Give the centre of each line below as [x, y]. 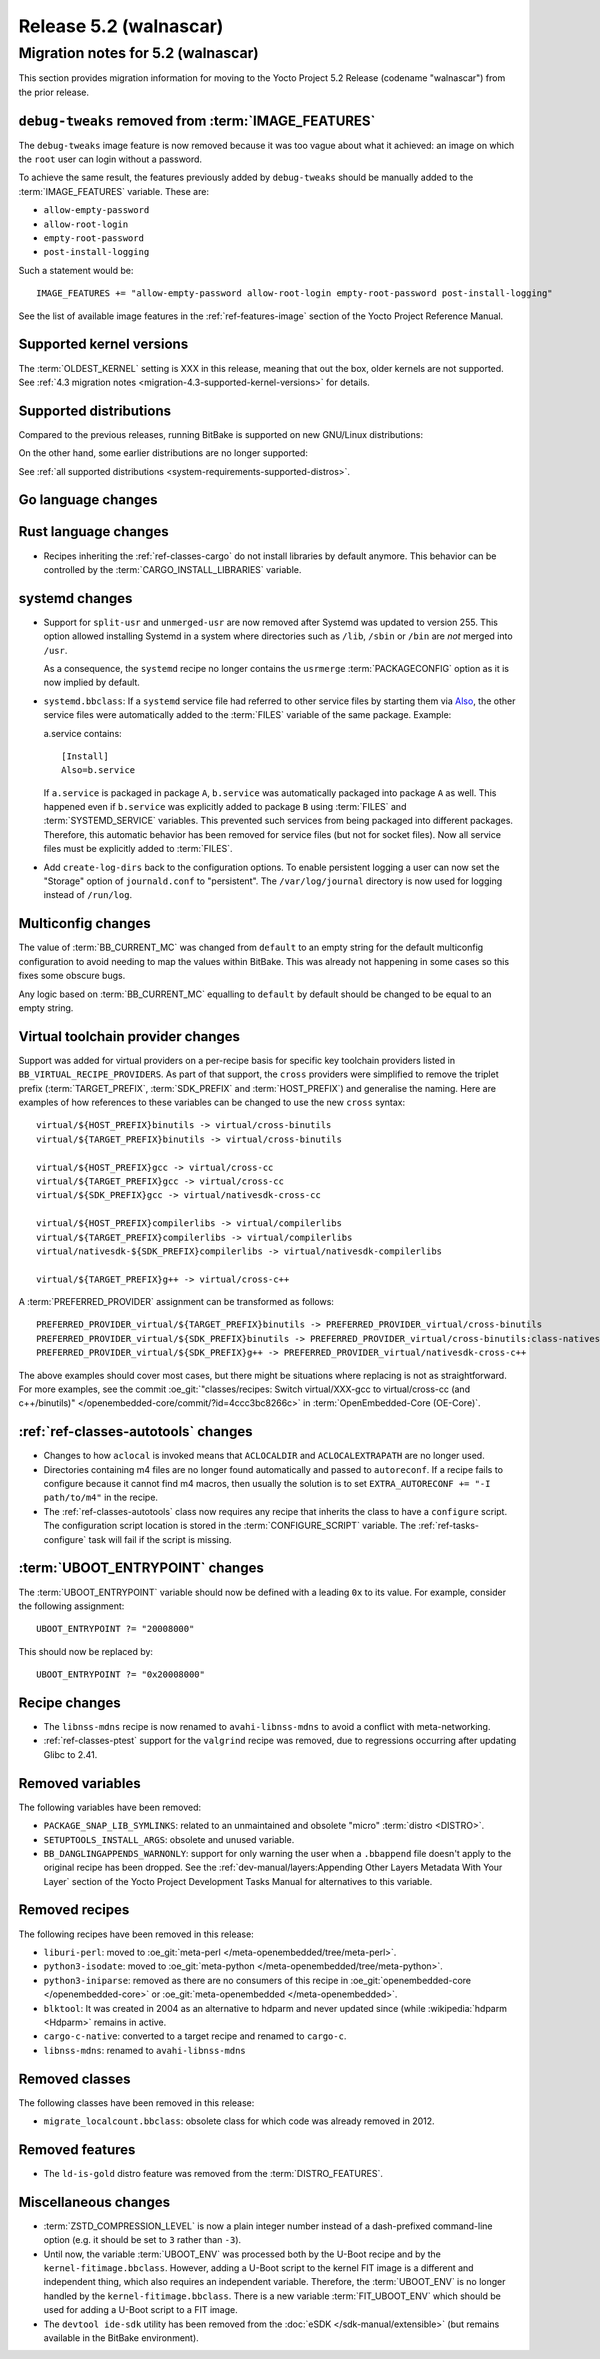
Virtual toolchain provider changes [129, 1036]
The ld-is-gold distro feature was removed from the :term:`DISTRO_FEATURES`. [213, 2173]
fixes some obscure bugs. [72, 976]
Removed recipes [74, 1910]
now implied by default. [91, 682]
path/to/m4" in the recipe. [101, 1497]
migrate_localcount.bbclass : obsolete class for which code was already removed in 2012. [239, 2121]
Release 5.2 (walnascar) [121, 26]
